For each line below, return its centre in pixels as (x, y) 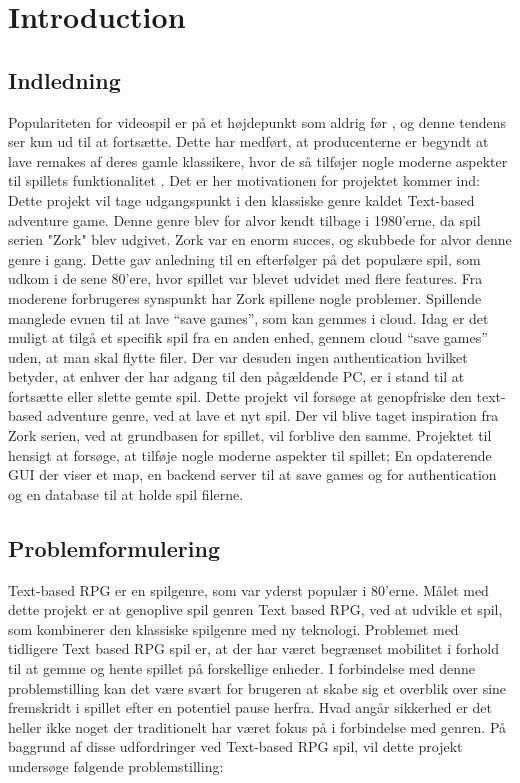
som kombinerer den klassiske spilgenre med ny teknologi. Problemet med (233, 628)
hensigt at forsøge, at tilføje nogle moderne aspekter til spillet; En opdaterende (250, 454)
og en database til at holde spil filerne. (126, 493)
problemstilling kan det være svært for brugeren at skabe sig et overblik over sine (257, 687)
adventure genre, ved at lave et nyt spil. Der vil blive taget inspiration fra (272, 415)
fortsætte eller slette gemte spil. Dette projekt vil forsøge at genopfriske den (240, 395)
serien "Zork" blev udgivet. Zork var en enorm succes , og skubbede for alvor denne (260, 239)
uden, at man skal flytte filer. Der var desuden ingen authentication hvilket (238, 356)
